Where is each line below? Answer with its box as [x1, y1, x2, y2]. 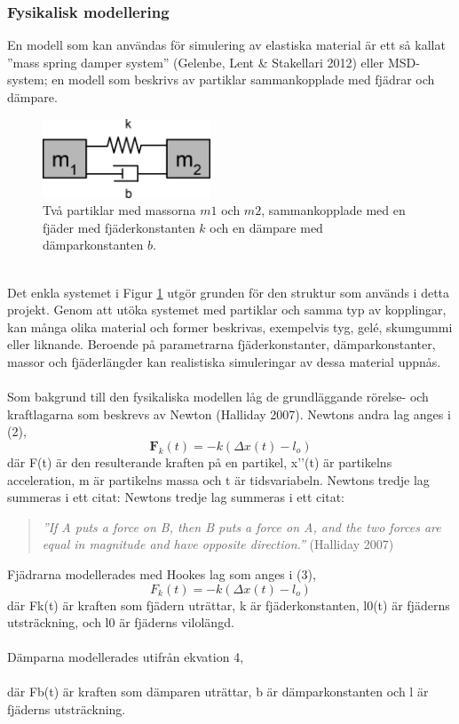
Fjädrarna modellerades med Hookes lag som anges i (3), [7, 564, 316, 583]
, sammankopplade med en [261, 201, 406, 219]
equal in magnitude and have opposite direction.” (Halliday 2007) [42, 535, 394, 553]
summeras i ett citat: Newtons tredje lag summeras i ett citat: [7, 488, 344, 506]
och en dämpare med [210, 218, 323, 236]
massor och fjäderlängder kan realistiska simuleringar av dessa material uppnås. [7, 352, 441, 370]
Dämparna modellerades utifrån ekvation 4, [7, 648, 244, 666]
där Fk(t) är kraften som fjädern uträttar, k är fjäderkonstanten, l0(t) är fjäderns [7, 595, 450, 614]
